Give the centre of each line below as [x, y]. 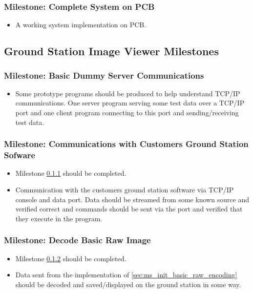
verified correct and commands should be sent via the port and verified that [129, 209]
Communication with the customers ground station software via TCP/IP [125, 189]
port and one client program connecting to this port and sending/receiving [127, 112]
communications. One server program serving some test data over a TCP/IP [130, 103]
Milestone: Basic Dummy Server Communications [104, 75]
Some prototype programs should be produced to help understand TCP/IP [128, 93]
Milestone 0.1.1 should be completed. [71, 173]
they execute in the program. [59, 218]
